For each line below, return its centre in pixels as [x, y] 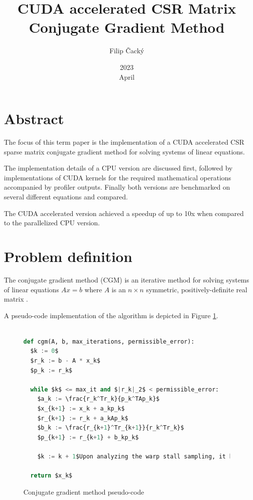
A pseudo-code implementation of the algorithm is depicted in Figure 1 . [111, 315]
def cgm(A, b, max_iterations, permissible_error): [109, 341]
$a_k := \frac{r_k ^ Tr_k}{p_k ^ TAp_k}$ [98, 399]
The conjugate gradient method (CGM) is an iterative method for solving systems [127, 279]
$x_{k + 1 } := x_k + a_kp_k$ [81, 409]
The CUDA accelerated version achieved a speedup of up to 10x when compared [124, 213]
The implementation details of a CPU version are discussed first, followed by [118, 168]
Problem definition [68, 256]
